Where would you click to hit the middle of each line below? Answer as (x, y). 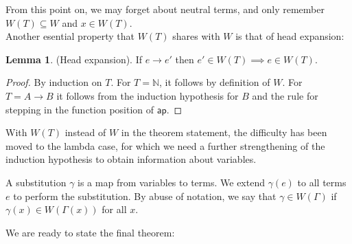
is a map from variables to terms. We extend (171, 182)
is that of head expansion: (290, 36)
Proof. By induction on (54, 82)
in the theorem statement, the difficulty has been (224, 132)
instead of (85, 132)
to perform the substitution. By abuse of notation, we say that (145, 196)
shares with (196, 36)
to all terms (322, 182)
